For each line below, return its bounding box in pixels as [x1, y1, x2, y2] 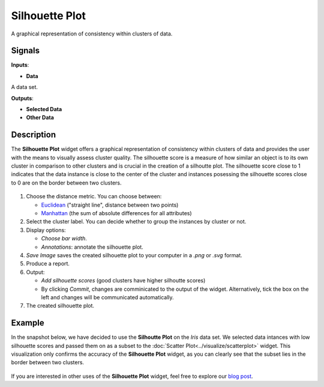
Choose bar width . [41, 235, 87, 242]
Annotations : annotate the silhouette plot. [41, 243, 143, 251]
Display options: [26, 226, 66, 234]
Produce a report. [26, 260, 70, 267]
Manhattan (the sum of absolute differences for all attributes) [41, 210, 192, 217]
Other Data [26, 114, 54, 121]
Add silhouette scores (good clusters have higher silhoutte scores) [41, 277, 206, 284]
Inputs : [11, 61, 29, 69]
